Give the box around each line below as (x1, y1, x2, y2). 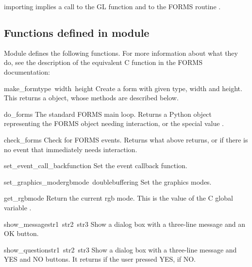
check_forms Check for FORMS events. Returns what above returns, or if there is (4, 134, 248, 144)
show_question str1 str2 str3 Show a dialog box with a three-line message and (4, 244, 237, 254)
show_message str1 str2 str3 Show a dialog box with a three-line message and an (4, 219, 245, 229)
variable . (4, 202, 32, 212)
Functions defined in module (4, 25, 150, 40)
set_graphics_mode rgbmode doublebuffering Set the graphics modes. (4, 176, 212, 187)
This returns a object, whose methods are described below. (4, 93, 179, 103)
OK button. (4, 228, 39, 238)
